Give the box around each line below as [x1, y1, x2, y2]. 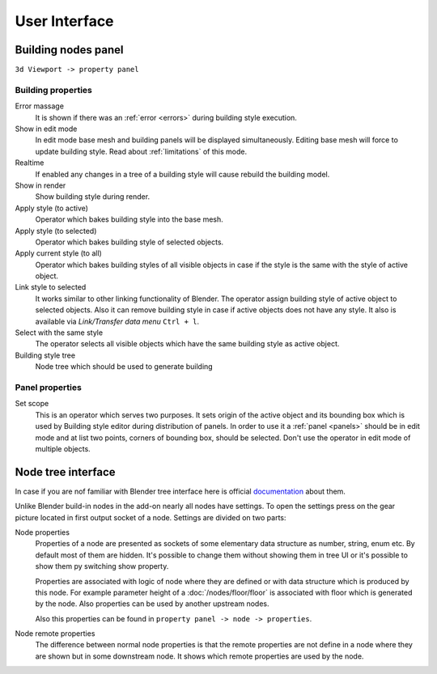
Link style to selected [15, 282, 87, 292]
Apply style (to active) [15, 203, 89, 213]
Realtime [15, 158, 45, 167]
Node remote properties [15, 629, 95, 638]
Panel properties [15, 381, 83, 392]
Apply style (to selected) [15, 226, 97, 235]
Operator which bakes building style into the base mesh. [35, 214, 224, 224]
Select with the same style [15, 328, 104, 337]
